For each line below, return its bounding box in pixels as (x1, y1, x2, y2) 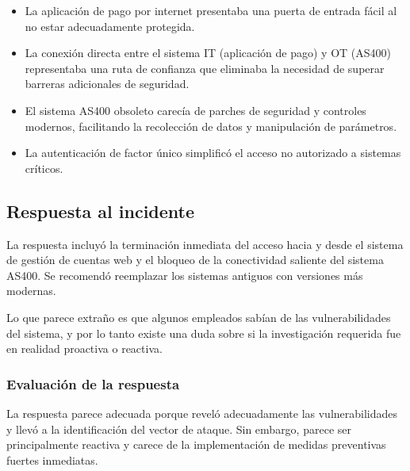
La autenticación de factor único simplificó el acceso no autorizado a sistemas (25, 144, 401, 161)
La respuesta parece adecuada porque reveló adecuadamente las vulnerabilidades (6, 404, 398, 421)
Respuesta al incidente (6, 198, 195, 223)
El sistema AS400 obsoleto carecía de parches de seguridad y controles (25, 101, 366, 118)
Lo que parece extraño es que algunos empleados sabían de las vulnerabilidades (6, 308, 391, 325)
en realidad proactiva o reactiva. (6, 340, 163, 357)
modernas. (6, 282, 56, 299)
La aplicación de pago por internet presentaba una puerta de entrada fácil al (25, 2, 397, 18)
